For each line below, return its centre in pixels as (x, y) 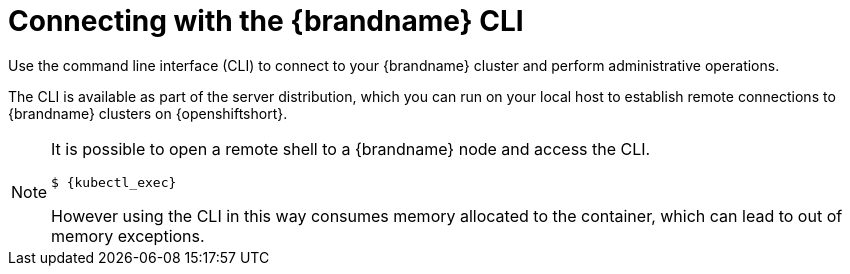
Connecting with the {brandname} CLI (266, 21)
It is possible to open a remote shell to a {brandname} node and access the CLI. (351, 148)
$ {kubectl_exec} (114, 182)
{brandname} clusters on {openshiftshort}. (148, 113)
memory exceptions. (128, 235)
